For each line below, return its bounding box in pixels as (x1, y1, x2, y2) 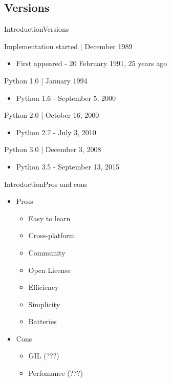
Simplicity (28, 299, 60, 309)
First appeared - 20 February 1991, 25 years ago (16, 58, 167, 69)
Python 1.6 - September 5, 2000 (16, 92, 116, 103)
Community (28, 247, 66, 258)
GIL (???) (28, 350, 59, 361)
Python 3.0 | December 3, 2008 (4, 144, 101, 155)
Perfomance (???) (28, 368, 83, 378)
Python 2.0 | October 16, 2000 (4, 110, 99, 120)
